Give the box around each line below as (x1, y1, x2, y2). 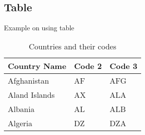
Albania (8, 103, 35, 114)
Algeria (8, 117, 33, 129)
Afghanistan (8, 74, 49, 86)
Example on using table (4, 22, 74, 33)
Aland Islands (8, 89, 55, 100)
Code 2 (74, 60, 102, 71)
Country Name (8, 60, 67, 71)
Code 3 (109, 60, 138, 71)
